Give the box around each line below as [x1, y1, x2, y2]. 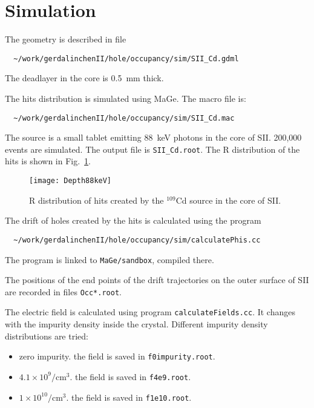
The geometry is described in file [5, 33, 126, 45]
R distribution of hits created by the [29, 193, 164, 206]
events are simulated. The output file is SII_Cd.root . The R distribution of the [5, 142, 300, 155]
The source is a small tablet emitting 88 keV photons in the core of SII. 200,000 [5, 131, 302, 144]
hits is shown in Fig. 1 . [5, 155, 91, 167]
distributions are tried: [5, 329, 88, 342]
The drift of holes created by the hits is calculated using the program [5, 214, 261, 227]
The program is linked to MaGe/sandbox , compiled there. [5, 253, 214, 266]
